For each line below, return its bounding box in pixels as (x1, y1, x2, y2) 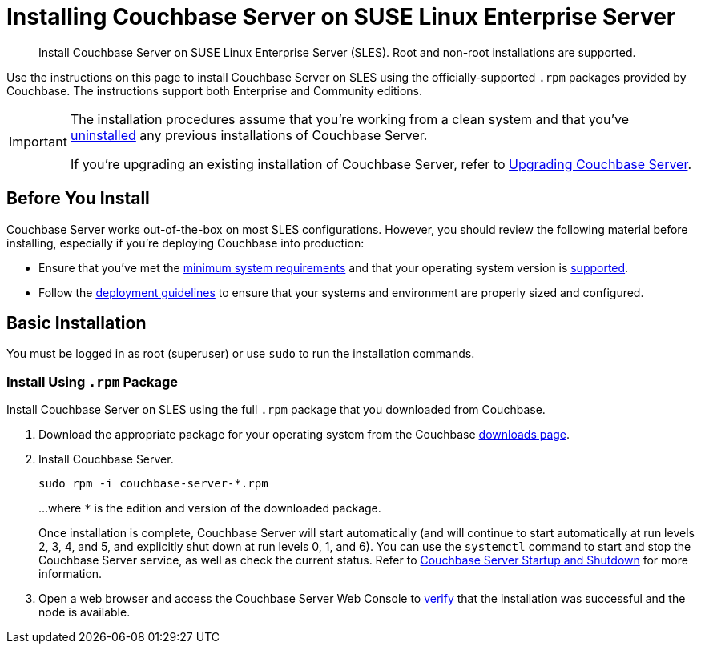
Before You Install (6, 188, 150, 209)
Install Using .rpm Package (6, 373, 179, 390)
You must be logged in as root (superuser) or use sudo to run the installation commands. (6, 347, 475, 361)
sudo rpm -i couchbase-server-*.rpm (38, 477, 268, 491)
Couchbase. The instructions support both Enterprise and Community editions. (6, 83, 423, 98)
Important (9, 133, 67, 150)
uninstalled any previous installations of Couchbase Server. (70, 126, 428, 143)
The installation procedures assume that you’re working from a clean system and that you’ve (70, 110, 630, 127)
